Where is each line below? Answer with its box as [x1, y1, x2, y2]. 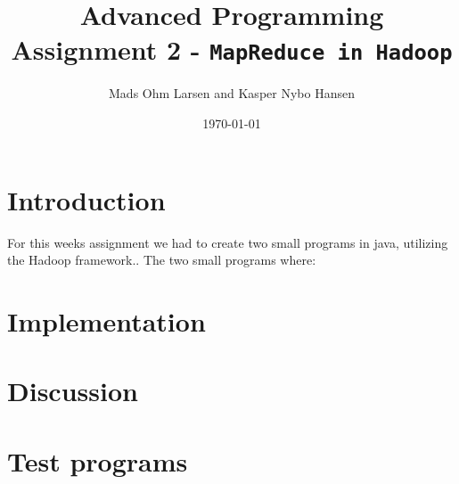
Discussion [7, 373, 138, 409]
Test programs [7, 442, 188, 479]
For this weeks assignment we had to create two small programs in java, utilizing [7, 233, 448, 251]
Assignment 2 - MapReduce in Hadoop [11, 31, 453, 68]
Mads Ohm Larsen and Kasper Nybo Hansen [109, 84, 355, 103]
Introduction [7, 181, 166, 217]
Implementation [7, 302, 206, 339]
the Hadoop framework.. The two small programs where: [7, 250, 316, 269]
